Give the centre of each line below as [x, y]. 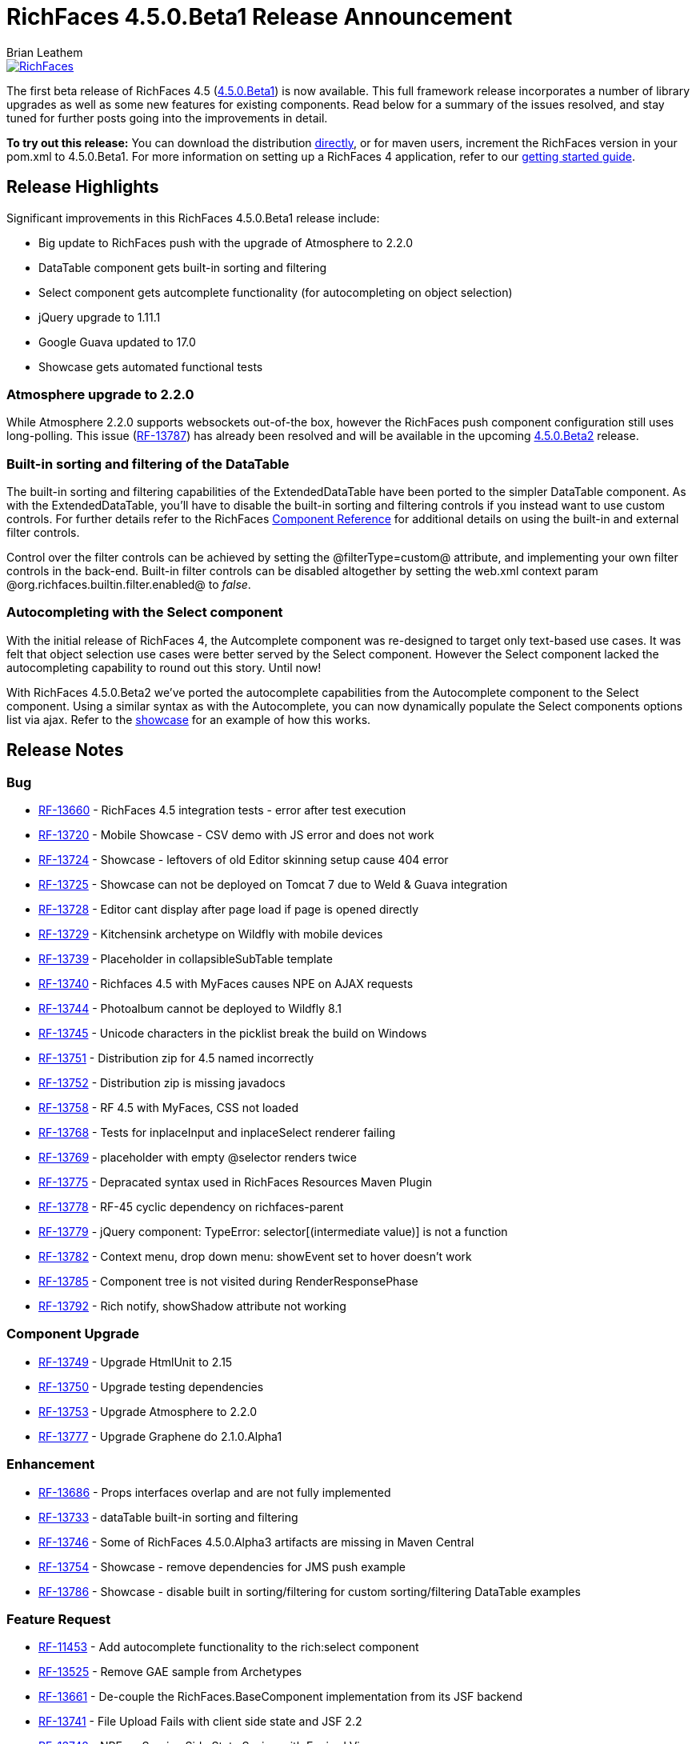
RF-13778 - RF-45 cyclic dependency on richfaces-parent [191, 1207]
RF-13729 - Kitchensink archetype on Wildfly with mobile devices [211, 934]
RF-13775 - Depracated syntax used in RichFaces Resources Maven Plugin [235, 1182]
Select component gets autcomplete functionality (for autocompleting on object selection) [276, 292]
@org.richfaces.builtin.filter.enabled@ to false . [129, 585]
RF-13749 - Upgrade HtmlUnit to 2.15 [136, 1362]
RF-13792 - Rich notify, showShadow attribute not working [192, 1306]
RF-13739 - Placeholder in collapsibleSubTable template [186, 959]
